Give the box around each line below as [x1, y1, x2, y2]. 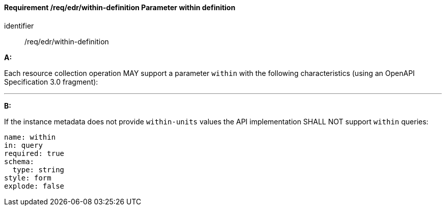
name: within [4, 133, 56, 141]
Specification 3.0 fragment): [4, 77, 98, 86]
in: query [4, 141, 43, 149]
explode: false [4, 181, 65, 190]
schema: [4, 157, 35, 166]
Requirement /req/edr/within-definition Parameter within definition [4, 3, 236, 12]
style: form [4, 173, 51, 182]
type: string [12, 165, 65, 174]
